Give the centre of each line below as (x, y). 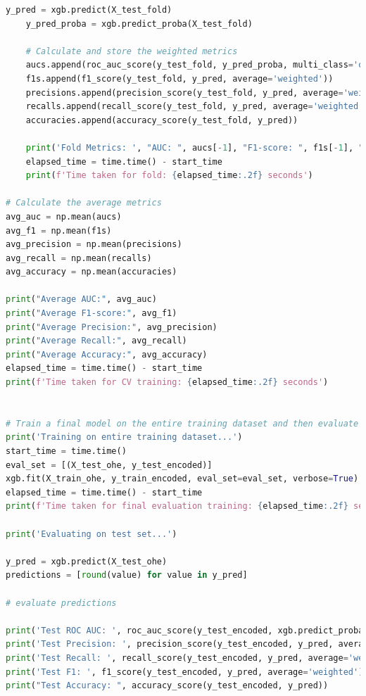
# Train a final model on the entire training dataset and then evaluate (182, 423)
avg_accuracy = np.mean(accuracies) (91, 272)
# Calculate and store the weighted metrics (132, 51)
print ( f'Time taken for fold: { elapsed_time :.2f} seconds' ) (169, 176)
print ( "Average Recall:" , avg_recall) (96, 341)
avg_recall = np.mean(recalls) (79, 258)
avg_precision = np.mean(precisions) (94, 245)
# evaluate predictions (61, 603)
